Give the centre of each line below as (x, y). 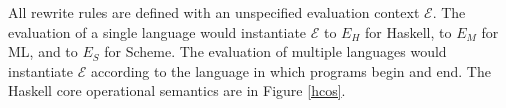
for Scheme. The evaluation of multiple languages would (275, 51)
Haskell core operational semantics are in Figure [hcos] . (177, 90)
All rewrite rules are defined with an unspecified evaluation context (214, 12)
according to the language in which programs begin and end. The (290, 70)
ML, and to (43, 51)
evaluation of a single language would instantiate (157, 31)
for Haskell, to (408, 31)
